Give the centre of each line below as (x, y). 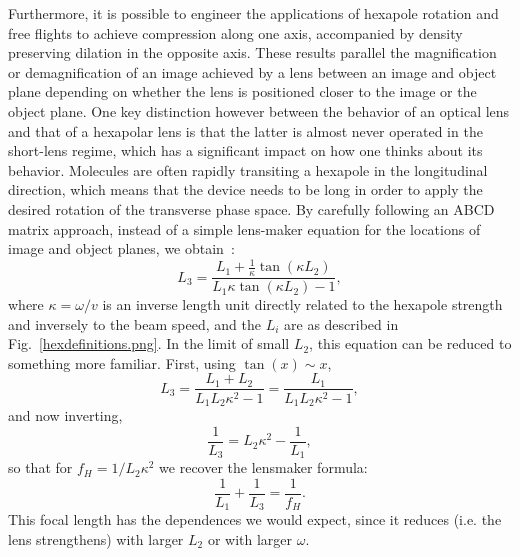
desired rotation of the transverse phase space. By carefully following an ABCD (251, 208)
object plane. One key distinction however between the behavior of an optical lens (259, 110)
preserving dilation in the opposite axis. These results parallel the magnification (252, 52)
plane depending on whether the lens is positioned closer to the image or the (242, 91)
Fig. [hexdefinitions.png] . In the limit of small (149, 343)
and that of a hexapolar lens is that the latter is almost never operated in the (245, 130)
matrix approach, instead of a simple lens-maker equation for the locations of (244, 228)
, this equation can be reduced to (410, 343)
